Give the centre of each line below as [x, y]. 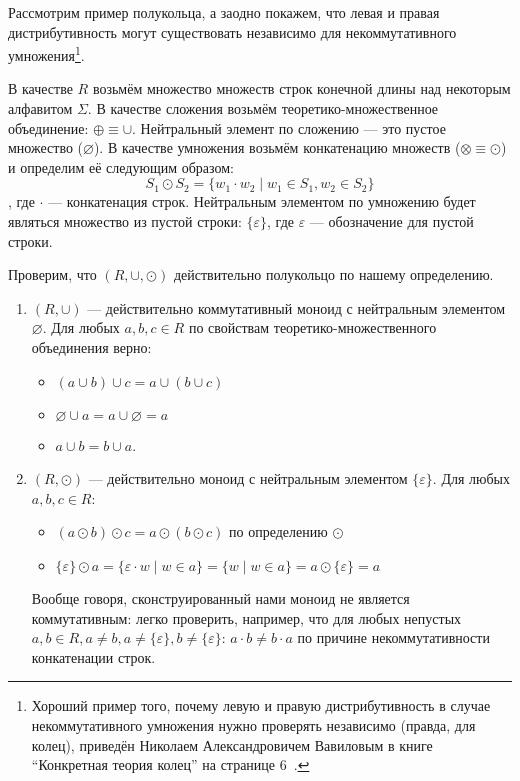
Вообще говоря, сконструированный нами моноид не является [220, 597]
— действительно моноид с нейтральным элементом [248, 478]
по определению [278, 531]
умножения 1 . [46, 53]
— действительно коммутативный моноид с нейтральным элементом [296, 307]
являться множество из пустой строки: [125, 221]
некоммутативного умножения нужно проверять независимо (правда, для [253, 724]
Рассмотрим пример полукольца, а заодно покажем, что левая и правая [224, 12]
